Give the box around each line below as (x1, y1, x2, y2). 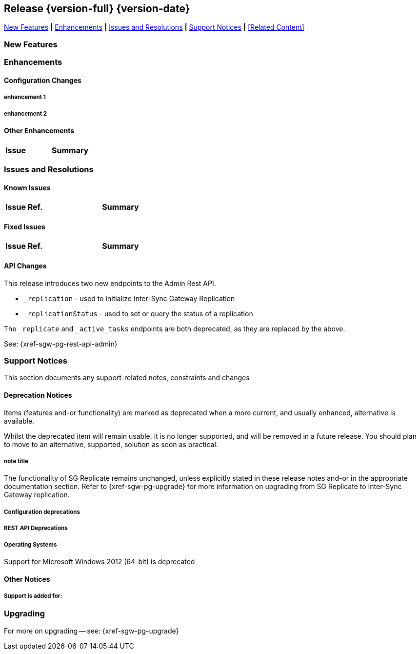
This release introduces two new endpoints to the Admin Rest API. (4, 279, 216, 287)
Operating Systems (4, 541, 57, 548)
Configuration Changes (4, 76, 81, 84)
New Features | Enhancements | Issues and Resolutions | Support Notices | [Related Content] (4, 23, 304, 32)
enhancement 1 (4, 94, 46, 101)
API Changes (4, 261, 47, 270)
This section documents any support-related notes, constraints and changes (4, 373, 250, 382)
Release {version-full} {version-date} (4, 2, 190, 15)
